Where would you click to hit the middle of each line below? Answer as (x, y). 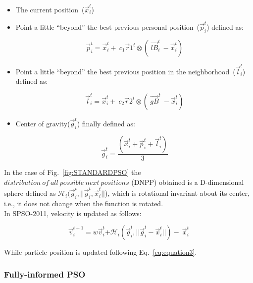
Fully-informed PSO (45, 274)
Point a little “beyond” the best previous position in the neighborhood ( (126, 71)
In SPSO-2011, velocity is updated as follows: (73, 213)
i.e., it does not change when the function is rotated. (84, 203)
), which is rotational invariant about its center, (177, 193)
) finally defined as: (106, 123)
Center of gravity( (43, 123)
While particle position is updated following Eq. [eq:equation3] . (101, 252)
